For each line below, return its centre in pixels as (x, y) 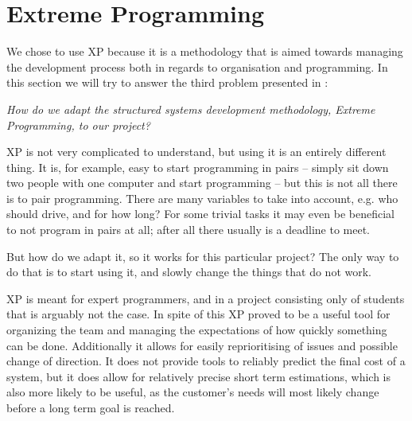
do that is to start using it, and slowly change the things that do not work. (189, 272)
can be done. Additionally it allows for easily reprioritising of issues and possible (202, 345)
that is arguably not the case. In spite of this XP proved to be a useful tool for (198, 314)
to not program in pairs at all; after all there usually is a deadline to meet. (188, 230)
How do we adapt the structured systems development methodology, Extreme (191, 109)
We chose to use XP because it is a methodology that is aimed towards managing (205, 51)
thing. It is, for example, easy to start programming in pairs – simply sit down (198, 167)
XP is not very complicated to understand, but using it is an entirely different (196, 152)
